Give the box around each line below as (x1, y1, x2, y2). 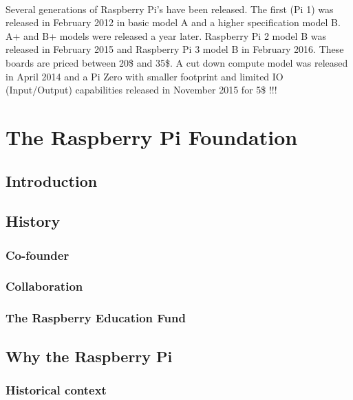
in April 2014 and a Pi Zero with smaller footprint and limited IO (6, 69, 284, 83)
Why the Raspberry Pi (6, 345, 173, 366)
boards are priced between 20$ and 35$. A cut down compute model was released (6, 55, 348, 69)
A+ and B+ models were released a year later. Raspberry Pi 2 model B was (6, 28, 326, 43)
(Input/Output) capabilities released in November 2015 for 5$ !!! (6, 82, 277, 97)
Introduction (6, 170, 98, 191)
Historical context (6, 381, 107, 398)
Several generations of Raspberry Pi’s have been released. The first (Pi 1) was (6, 1, 334, 16)
